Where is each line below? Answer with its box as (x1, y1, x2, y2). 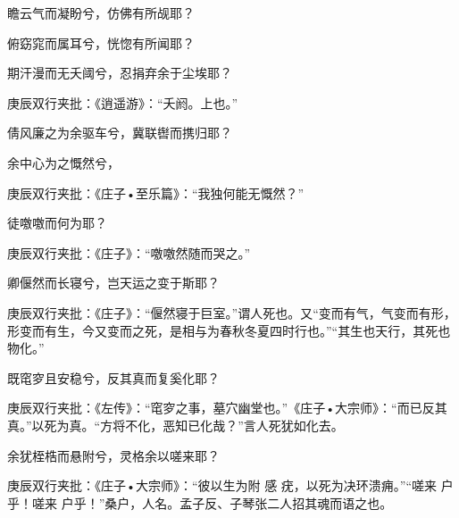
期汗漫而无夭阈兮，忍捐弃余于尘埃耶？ (7, 63, 232, 82)
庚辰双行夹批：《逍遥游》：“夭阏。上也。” (7, 93, 238, 112)
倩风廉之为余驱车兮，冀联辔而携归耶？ (7, 123, 232, 142)
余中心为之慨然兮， (7, 153, 120, 171)
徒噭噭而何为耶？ (7, 213, 107, 232)
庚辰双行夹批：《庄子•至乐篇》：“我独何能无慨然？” (7, 183, 305, 202)
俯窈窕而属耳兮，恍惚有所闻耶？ (7, 33, 195, 52)
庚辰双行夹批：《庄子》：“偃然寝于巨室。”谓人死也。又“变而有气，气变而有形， (7, 303, 456, 322)
